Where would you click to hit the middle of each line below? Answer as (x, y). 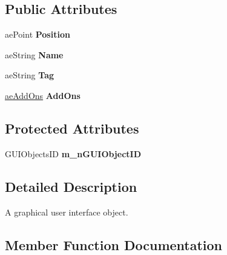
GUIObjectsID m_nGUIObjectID (73, 153)
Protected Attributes (72, 128)
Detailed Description (71, 186)
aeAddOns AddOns (43, 95)
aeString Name (34, 54)
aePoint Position (38, 34)
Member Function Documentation (114, 244)
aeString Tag (30, 75)
